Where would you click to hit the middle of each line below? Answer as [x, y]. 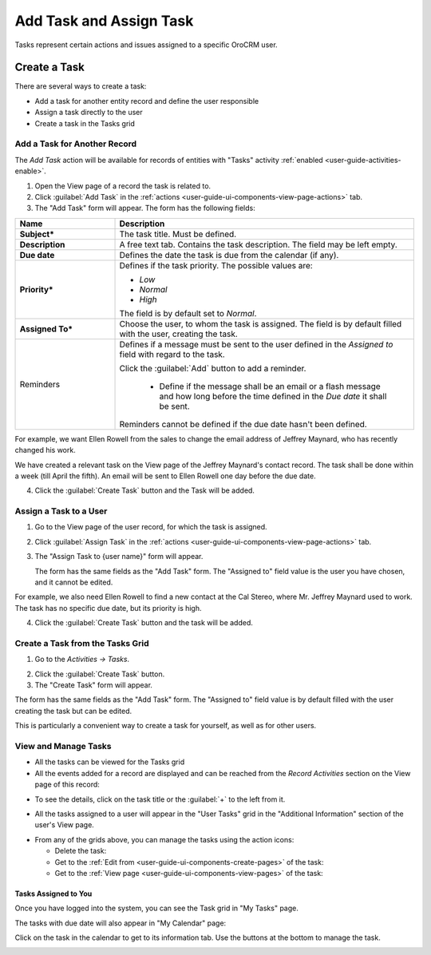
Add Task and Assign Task [104, 21]
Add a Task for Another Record [76, 144]
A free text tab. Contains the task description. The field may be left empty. [259, 244]
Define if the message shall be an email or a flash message [270, 386]
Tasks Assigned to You [53, 894]
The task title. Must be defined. [178, 234]
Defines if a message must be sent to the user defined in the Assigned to [256, 344]
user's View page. [65, 825]
